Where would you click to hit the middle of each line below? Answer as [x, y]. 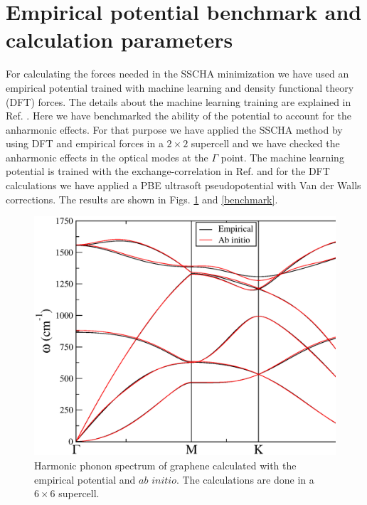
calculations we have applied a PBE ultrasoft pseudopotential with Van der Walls [183, 185]
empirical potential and [85, 479]
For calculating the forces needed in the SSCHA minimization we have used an [177, 74]
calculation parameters [119, 39]
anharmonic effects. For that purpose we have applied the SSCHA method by [174, 129]
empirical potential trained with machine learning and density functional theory [180, 87]
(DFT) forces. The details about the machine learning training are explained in [179, 101]
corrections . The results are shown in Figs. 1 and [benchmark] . [142, 199]
